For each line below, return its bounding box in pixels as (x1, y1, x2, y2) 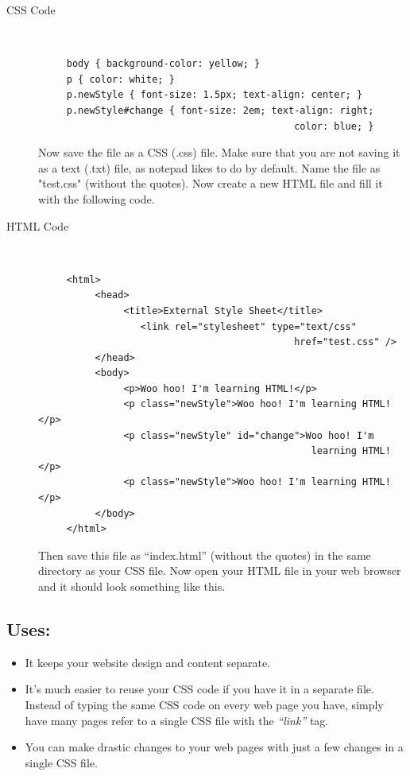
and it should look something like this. (38, 578, 226, 594)
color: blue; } (294, 120, 374, 132)
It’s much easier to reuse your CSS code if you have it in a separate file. (25, 681, 374, 697)
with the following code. (38, 190, 155, 207)
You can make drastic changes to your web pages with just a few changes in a (25, 739, 404, 755)
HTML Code (6, 217, 69, 234)
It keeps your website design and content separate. (25, 654, 271, 670)
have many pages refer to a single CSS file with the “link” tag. (25, 712, 329, 728)
